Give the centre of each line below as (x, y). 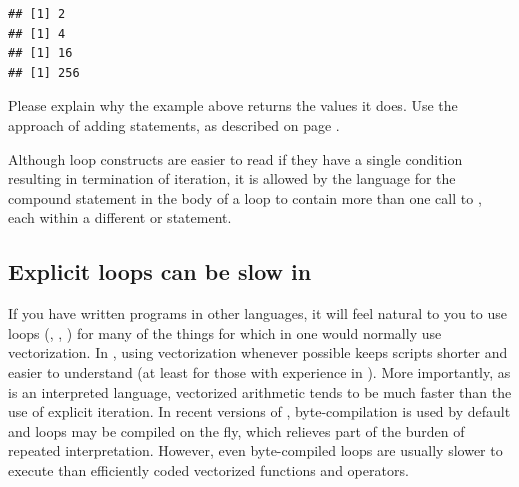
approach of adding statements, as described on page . (174, 124)
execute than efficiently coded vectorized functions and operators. (208, 469)
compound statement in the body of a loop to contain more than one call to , (245, 197)
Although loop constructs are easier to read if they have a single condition (235, 158)
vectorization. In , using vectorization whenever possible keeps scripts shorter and (258, 352)
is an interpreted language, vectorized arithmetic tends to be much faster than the (260, 391)
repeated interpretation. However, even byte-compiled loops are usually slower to (255, 450)
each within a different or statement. (120, 217)
